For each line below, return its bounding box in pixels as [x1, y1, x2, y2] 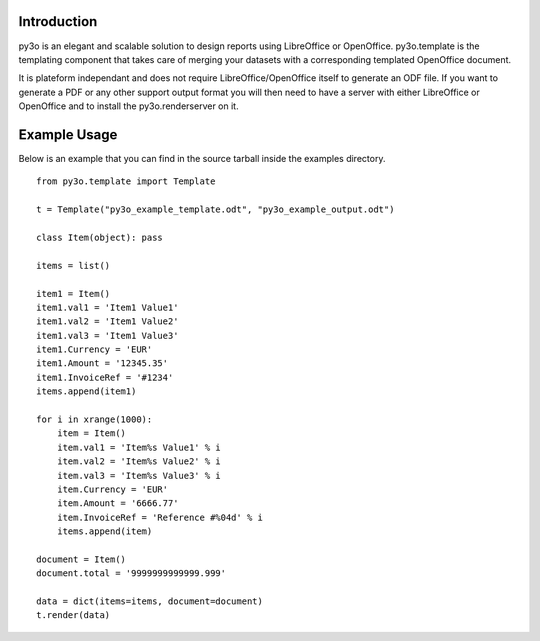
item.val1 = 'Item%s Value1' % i [56, 441, 222, 453]
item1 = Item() [36, 288, 111, 299]
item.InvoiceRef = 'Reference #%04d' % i [56, 511, 264, 523]
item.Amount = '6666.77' [56, 498, 179, 509]
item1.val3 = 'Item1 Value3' [36, 330, 179, 341]
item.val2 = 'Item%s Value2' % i [56, 456, 222, 467]
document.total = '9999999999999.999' [36, 568, 227, 579]
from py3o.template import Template [36, 176, 216, 187]
